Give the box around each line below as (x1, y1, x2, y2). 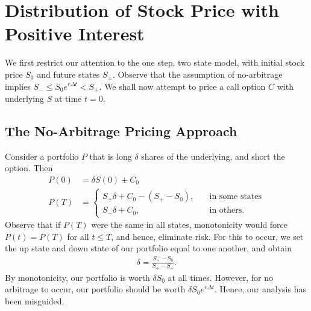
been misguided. (5, 294, 64, 307)
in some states (209, 192, 262, 201)
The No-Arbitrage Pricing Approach (5, 121, 237, 140)
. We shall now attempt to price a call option (99, 80, 266, 92)
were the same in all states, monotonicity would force (91, 218, 288, 231)
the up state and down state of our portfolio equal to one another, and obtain (5, 242, 292, 254)
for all (67, 230, 89, 242)
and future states (37, 68, 100, 80)
